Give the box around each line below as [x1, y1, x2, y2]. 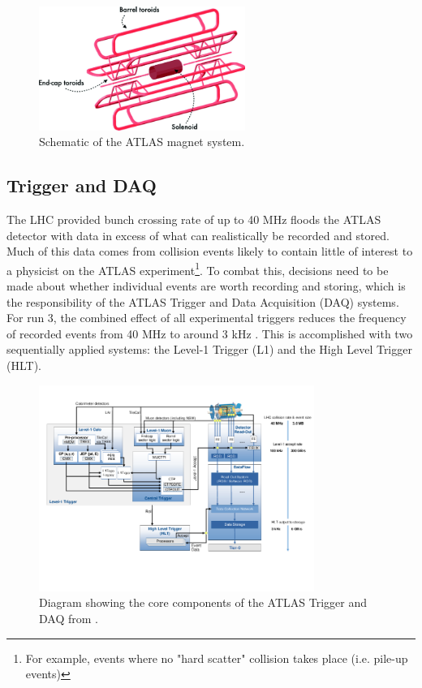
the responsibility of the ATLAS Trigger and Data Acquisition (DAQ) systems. [6, 293, 399, 310]
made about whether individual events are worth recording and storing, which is [6, 277, 406, 295]
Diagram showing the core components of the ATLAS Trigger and [39, 594, 367, 611]
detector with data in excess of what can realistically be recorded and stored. [6, 226, 390, 243]
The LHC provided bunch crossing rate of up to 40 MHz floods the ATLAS [6, 211, 381, 228]
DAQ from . [39, 609, 98, 626]
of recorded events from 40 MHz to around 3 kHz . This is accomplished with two [6, 325, 413, 342]
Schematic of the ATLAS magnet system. [39, 133, 245, 150]
